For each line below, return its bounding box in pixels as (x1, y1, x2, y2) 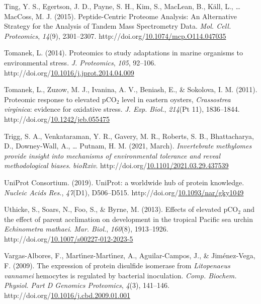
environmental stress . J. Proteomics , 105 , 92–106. (4, 57, 156, 67)
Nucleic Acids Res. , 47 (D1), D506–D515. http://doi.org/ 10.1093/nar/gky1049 (4, 187, 244, 197)
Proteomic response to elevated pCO (4, 94, 117, 104)
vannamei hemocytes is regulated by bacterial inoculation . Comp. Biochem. (4, 270, 237, 280)
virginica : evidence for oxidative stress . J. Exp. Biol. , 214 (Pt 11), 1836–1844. (4, 104, 240, 114)
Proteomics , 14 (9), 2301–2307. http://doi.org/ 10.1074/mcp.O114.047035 (4, 30, 226, 41)
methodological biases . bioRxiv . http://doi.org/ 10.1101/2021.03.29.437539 (4, 160, 229, 171)
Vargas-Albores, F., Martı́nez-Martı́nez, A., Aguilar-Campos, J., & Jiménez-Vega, (4, 250, 255, 261)
